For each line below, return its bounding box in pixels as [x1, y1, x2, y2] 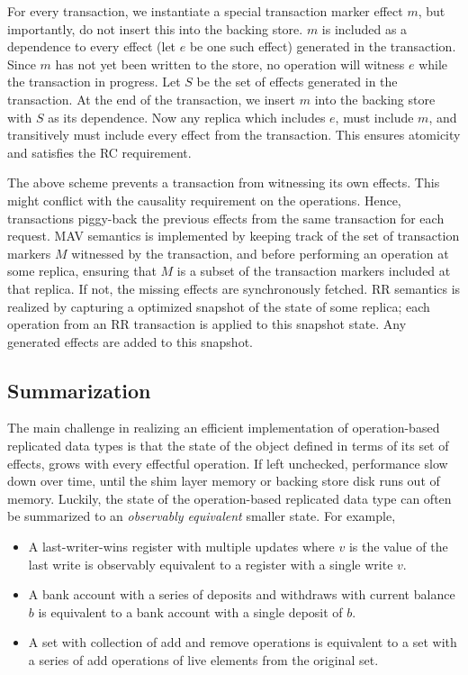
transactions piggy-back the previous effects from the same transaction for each [7, 208, 445, 227]
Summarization [7, 376, 151, 404]
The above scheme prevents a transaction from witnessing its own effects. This [7, 173, 440, 192]
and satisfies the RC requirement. [7, 142, 192, 161]
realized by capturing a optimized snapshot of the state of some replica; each [7, 296, 430, 315]
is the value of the [348, 537, 448, 556]
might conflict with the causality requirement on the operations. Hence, [7, 190, 401, 209]
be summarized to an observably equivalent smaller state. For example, [7, 506, 396, 525]
